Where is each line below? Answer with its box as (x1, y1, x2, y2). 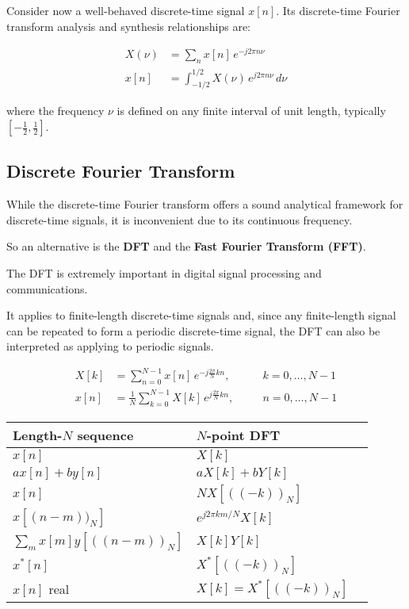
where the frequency (6, 102, 105, 119)
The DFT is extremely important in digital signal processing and (6, 265, 322, 281)
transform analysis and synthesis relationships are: (6, 17, 251, 34)
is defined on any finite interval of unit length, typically (117, 102, 386, 119)
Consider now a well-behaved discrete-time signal (6, 2, 245, 18)
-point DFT (206, 425, 281, 444)
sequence (77, 425, 134, 444)
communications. (6, 280, 88, 297)
